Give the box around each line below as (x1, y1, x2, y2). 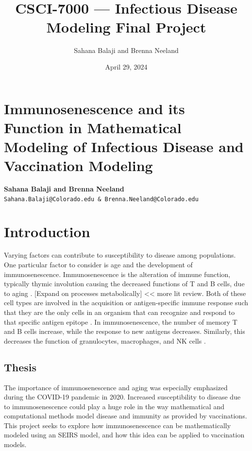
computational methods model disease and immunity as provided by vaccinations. (4, 411, 247, 421)
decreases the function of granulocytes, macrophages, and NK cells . (4, 335, 206, 346)
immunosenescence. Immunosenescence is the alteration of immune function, (4, 269, 231, 279)
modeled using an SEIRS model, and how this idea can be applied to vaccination (4, 430, 245, 440)
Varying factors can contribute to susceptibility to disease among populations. (4, 250, 236, 260)
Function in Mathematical (4, 117, 182, 137)
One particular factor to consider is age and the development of (4, 259, 193, 269)
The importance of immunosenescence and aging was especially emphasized (4, 382, 228, 392)
